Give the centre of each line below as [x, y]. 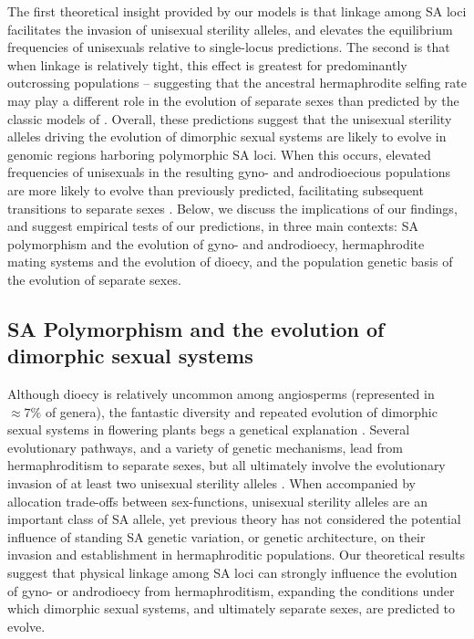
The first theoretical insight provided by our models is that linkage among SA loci [237, 11]
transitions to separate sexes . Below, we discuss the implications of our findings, [232, 208]
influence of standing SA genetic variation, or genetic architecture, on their [216, 536]
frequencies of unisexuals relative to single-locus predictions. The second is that [229, 47]
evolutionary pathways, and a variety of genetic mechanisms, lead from [205, 447]
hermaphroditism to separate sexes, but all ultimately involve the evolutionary [227, 465]
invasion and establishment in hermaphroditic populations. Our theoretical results [236, 555]
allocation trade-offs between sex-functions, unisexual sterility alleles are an [218, 501]
